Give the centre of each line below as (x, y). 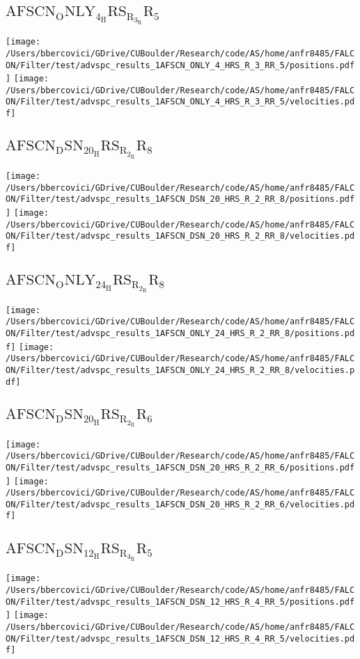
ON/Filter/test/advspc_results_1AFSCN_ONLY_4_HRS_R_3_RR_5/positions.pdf (180, 65)
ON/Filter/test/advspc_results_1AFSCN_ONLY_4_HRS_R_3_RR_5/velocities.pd (180, 102)
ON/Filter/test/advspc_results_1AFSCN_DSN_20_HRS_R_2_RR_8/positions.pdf (180, 199)
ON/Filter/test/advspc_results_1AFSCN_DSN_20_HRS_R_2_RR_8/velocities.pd (180, 236)
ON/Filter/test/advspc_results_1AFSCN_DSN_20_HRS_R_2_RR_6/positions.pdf (180, 467)
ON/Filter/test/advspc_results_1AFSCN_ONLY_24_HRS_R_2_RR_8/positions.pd (180, 334)
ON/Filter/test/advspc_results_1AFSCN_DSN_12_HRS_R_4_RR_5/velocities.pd (180, 638)
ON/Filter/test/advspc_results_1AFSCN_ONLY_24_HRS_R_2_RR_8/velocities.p (180, 371)
